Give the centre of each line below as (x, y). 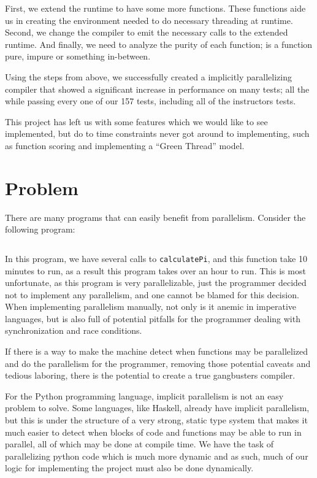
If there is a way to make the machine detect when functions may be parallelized (157, 351)
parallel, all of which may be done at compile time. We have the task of (139, 444)
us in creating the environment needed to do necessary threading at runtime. (149, 20)
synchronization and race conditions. (74, 330)
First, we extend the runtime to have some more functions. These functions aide (155, 8)
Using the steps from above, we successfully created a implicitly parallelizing (148, 76)
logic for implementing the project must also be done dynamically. (129, 468)
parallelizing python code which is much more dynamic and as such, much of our (157, 456)
